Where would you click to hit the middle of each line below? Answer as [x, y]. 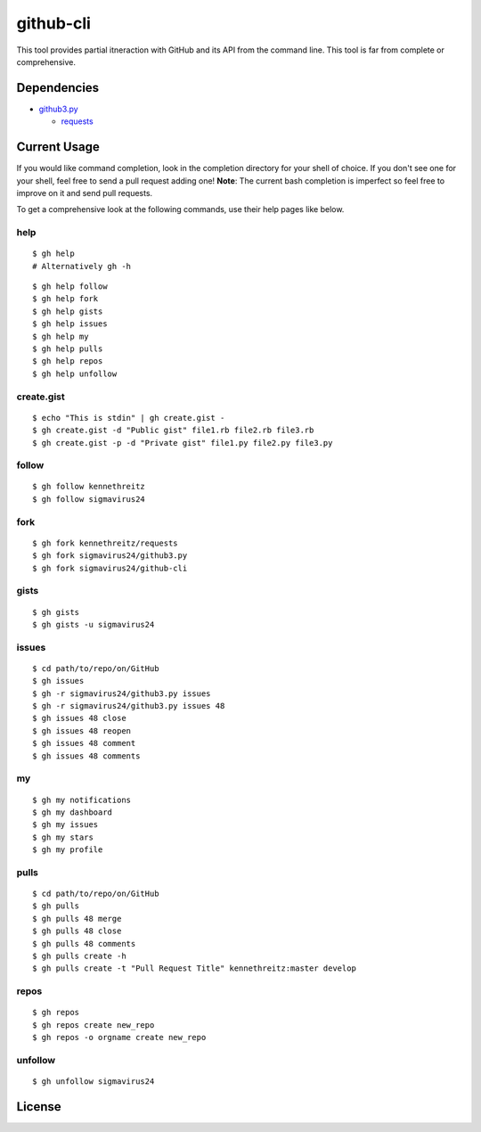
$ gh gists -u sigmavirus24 [94, 624]
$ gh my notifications [82, 800]
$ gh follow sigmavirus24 [89, 499]
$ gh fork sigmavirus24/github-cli [110, 568]
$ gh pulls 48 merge [77, 919]
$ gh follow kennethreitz [89, 487]
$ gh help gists [68, 311]
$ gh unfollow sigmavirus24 [94, 1082]
